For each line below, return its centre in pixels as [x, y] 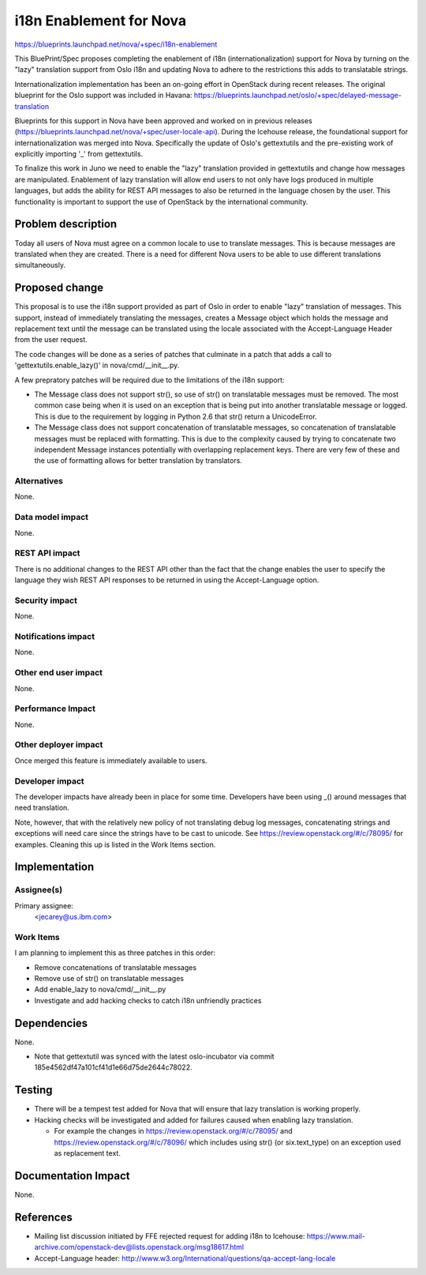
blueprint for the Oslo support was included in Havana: [103, 96]
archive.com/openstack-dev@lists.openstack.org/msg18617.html [139, 1247]
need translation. [42, 808]
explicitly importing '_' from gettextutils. [79, 154]
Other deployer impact [59, 745]
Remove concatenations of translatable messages [116, 967]
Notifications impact [54, 637]
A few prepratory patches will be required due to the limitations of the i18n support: [149, 380]
